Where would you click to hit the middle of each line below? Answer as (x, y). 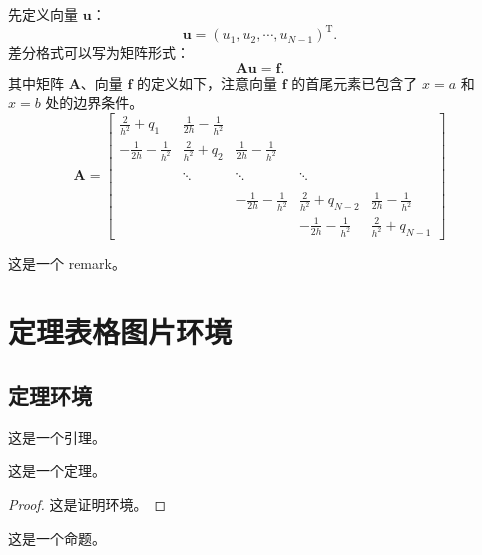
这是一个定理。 (57, 470)
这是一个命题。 (57, 537)
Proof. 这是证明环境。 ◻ (87, 504)
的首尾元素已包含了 (354, 82)
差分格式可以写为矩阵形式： (99, 52)
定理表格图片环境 (120, 331)
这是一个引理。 (57, 436)
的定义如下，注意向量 (207, 82)
